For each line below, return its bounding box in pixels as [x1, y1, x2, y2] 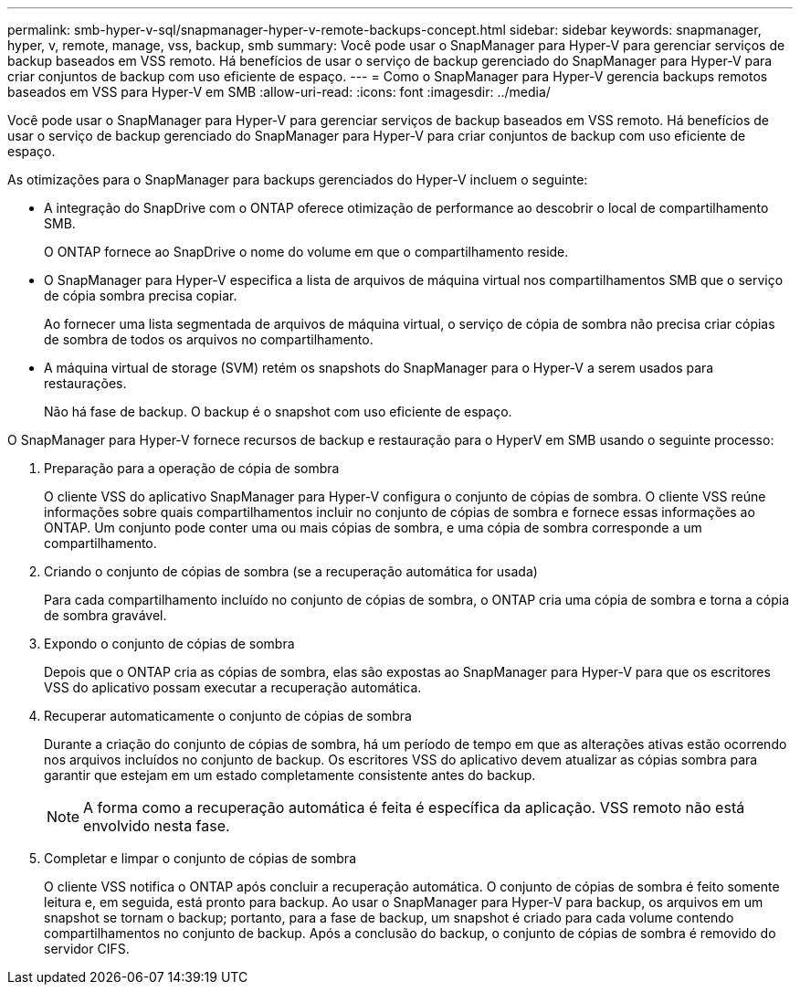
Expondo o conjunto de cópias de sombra [44, 636, 295, 651]
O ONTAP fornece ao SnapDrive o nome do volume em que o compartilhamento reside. [44, 244, 569, 259]
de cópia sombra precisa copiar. [44, 288, 237, 303]
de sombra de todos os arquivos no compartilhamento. [44, 332, 374, 347]
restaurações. [44, 375, 127, 391]
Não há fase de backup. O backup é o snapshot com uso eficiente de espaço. [44, 404, 512, 419]
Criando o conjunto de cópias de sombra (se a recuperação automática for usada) [44, 564, 538, 579]
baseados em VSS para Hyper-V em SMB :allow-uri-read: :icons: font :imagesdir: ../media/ [7, 84, 551, 100]
